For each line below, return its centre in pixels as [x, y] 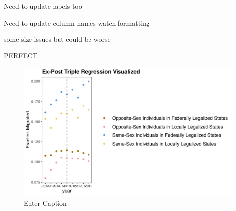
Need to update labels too [43, 6]
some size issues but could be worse [57, 39]
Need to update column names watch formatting [77, 22]
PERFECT [21, 55]
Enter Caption [45, 202]
